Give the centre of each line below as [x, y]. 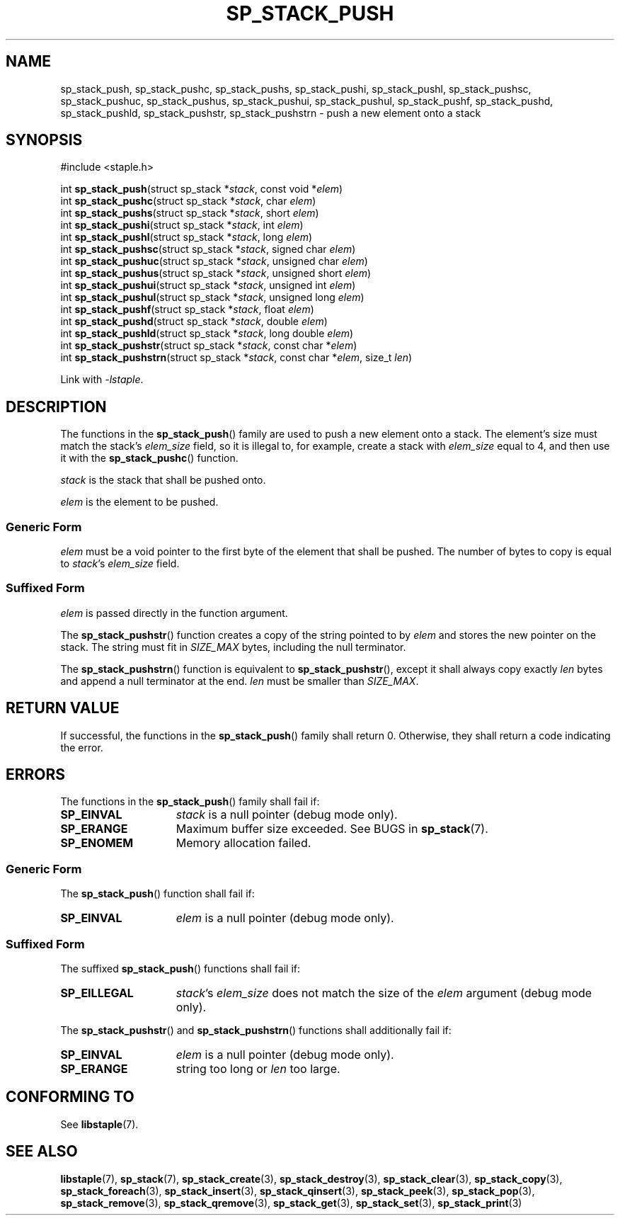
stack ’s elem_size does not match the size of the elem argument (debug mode [384, 993]
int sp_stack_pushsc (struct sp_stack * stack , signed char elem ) [208, 249]
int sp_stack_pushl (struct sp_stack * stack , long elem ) [186, 237]
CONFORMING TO [70, 1097]
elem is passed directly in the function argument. [174, 613]
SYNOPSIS [44, 140]
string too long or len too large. [258, 1068]
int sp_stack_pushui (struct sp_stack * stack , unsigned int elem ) [208, 285]
